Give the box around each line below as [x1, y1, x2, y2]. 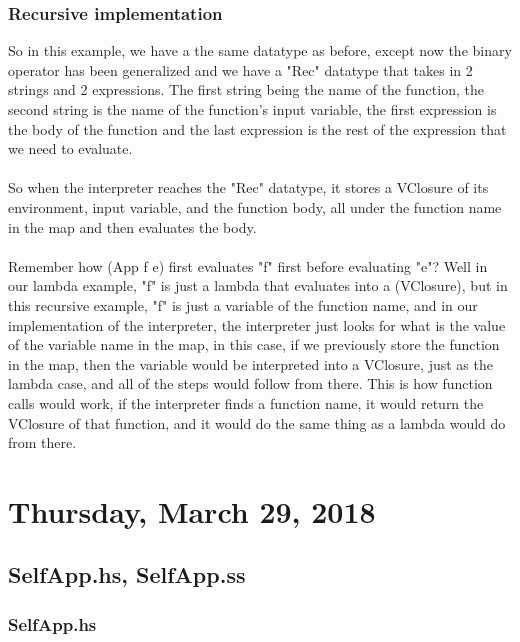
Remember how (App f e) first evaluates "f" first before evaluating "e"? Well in [8, 255, 488, 276]
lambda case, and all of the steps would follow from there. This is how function [8, 373, 493, 394]
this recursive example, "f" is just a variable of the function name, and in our [8, 294, 478, 315]
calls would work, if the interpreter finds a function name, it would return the [8, 392, 484, 413]
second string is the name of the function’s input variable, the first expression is [8, 99, 497, 119]
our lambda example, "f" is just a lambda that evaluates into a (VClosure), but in [8, 275, 508, 296]
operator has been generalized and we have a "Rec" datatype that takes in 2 [8, 59, 473, 80]
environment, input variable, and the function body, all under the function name [8, 196, 502, 217]
